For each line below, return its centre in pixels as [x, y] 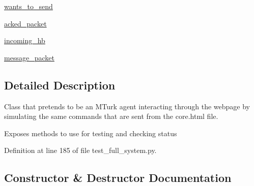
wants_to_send [29, 6]
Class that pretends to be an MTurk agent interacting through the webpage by [127, 106]
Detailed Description [60, 85]
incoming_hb [25, 40]
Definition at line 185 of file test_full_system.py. [80, 150]
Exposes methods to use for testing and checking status [91, 133]
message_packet [29, 57]
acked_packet [25, 23]
